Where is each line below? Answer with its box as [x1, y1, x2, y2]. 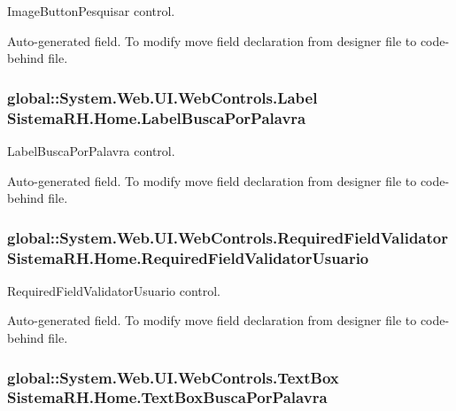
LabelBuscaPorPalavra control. [7, 141, 175, 159]
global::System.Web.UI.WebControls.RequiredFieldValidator [7, 226, 448, 248]
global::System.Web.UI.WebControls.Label [7, 86, 318, 108]
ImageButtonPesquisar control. [7, 2, 175, 19]
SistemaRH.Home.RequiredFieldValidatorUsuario [7, 246, 369, 268]
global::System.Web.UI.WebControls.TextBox [7, 366, 339, 388]
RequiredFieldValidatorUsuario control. [7, 281, 221, 299]
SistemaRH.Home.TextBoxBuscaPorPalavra [7, 386, 328, 408]
